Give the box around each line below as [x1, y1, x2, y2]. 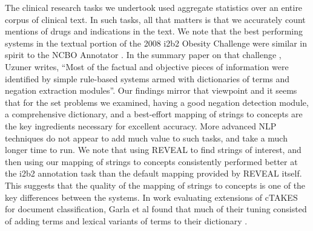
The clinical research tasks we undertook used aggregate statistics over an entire [5, 1, 303, 13]
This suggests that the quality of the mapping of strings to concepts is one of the [5, 178, 306, 191]
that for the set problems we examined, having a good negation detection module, [5, 96, 309, 108]
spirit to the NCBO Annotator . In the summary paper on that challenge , [5, 48, 282, 61]
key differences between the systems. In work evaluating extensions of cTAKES [5, 190, 298, 203]
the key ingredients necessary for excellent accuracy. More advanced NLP [5, 119, 277, 132]
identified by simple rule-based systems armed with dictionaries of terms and [5, 72, 290, 85]
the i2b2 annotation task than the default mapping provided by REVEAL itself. [5, 167, 302, 180]
